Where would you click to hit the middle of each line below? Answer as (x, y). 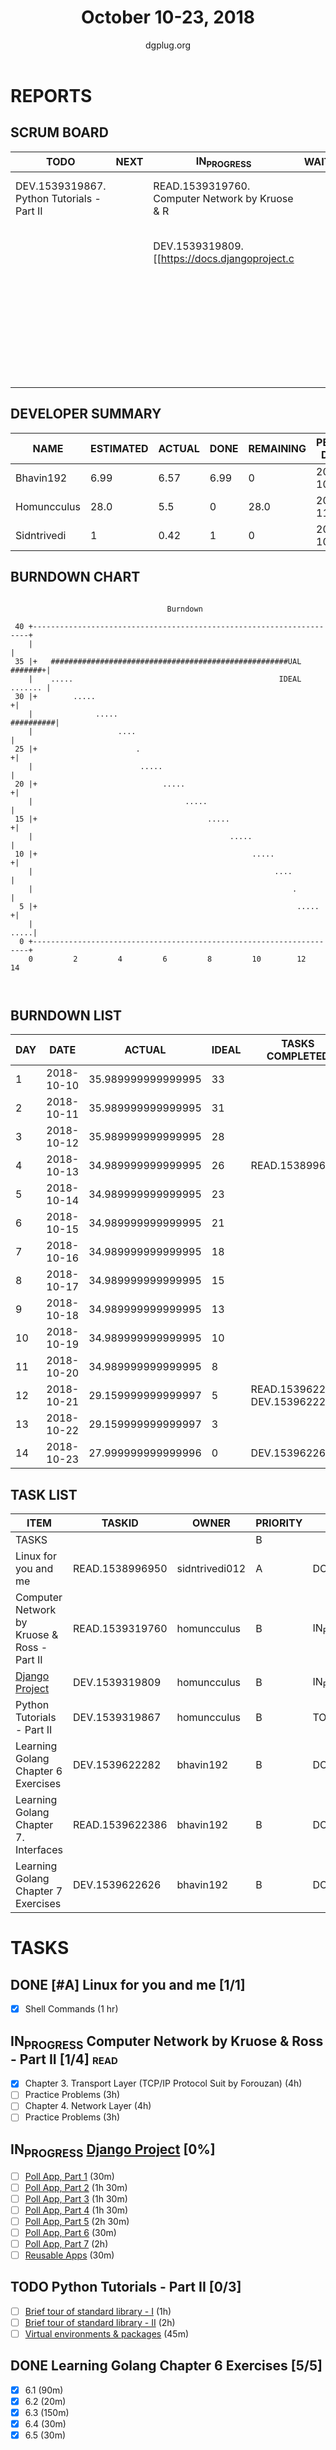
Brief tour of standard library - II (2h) (100, 2322)
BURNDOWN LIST (66, 1015)
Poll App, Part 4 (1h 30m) (76, 2210)
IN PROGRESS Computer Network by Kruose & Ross (167, 2042)
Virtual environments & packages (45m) (106, 2333)
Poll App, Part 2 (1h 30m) (76, 2187)
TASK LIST (44, 1494)
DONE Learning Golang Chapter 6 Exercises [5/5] (166, 2366)
